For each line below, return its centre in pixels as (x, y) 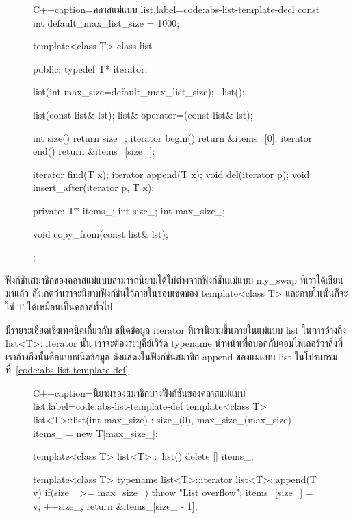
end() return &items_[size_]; (94, 151)
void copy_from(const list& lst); (101, 233)
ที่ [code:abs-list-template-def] (67, 370)
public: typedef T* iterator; (90, 68)
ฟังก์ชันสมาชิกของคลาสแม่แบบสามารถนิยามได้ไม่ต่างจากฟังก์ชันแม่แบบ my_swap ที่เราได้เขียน (174, 279)
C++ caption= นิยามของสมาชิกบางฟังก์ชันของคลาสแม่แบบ (139, 392)
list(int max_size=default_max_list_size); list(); (139, 91)
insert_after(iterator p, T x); (94, 187)
